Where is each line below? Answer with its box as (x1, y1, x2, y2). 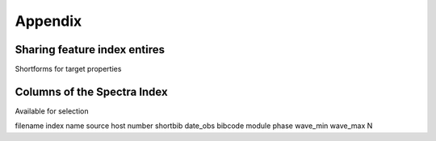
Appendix (15, 12, 82, 30)
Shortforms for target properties (15, 64, 122, 74)
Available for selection (15, 106, 89, 116)
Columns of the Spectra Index (15, 85, 169, 98)
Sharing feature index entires (15, 43, 166, 56)
